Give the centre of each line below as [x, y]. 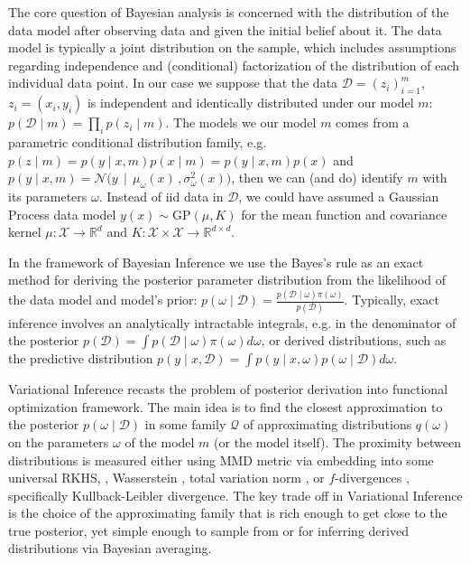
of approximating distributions [327, 424]
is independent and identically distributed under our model [250, 103]
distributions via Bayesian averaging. [110, 548]
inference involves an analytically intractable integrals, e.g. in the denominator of [232, 322]
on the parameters [59, 441]
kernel [25, 232]
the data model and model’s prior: [103, 300]
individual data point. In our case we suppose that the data [173, 83]
